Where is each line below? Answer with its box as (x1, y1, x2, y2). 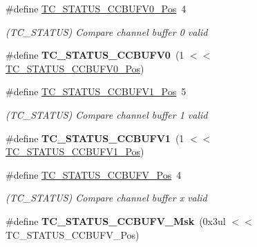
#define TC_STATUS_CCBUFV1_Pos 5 (6, 84, 187, 99)
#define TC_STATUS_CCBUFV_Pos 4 (6, 167, 182, 181)
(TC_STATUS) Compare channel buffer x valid (6, 190, 207, 205)
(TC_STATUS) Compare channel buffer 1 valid (6, 107, 208, 121)
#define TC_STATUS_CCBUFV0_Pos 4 (6, 1, 187, 15)
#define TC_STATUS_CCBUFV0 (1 (6, 48, 184, 62)
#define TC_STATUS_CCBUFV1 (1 (6, 130, 184, 145)
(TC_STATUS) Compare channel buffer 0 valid (6, 24, 208, 39)
